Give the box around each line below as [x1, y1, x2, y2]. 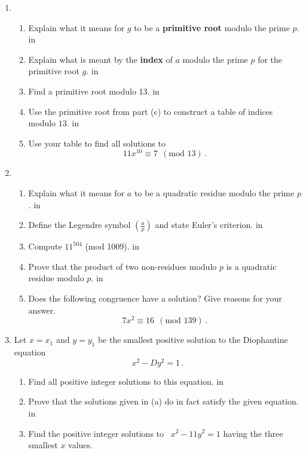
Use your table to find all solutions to [28, 136, 166, 149]
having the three [223, 427, 283, 439]
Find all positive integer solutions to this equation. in [28, 375, 224, 387]
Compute [28, 240, 62, 253]
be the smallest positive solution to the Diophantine [97, 333, 288, 346]
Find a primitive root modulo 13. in [28, 84, 160, 97]
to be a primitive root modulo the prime [134, 21, 290, 34]
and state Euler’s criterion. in [155, 218, 263, 231]
